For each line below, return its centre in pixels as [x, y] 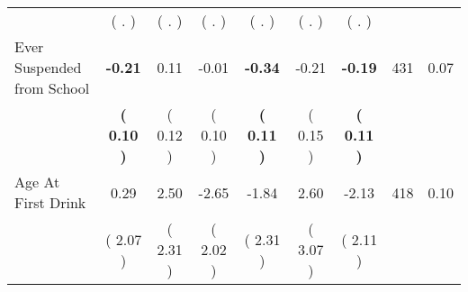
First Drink [50, 202]
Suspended [48, 67]
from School [52, 88]
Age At [37, 182]
